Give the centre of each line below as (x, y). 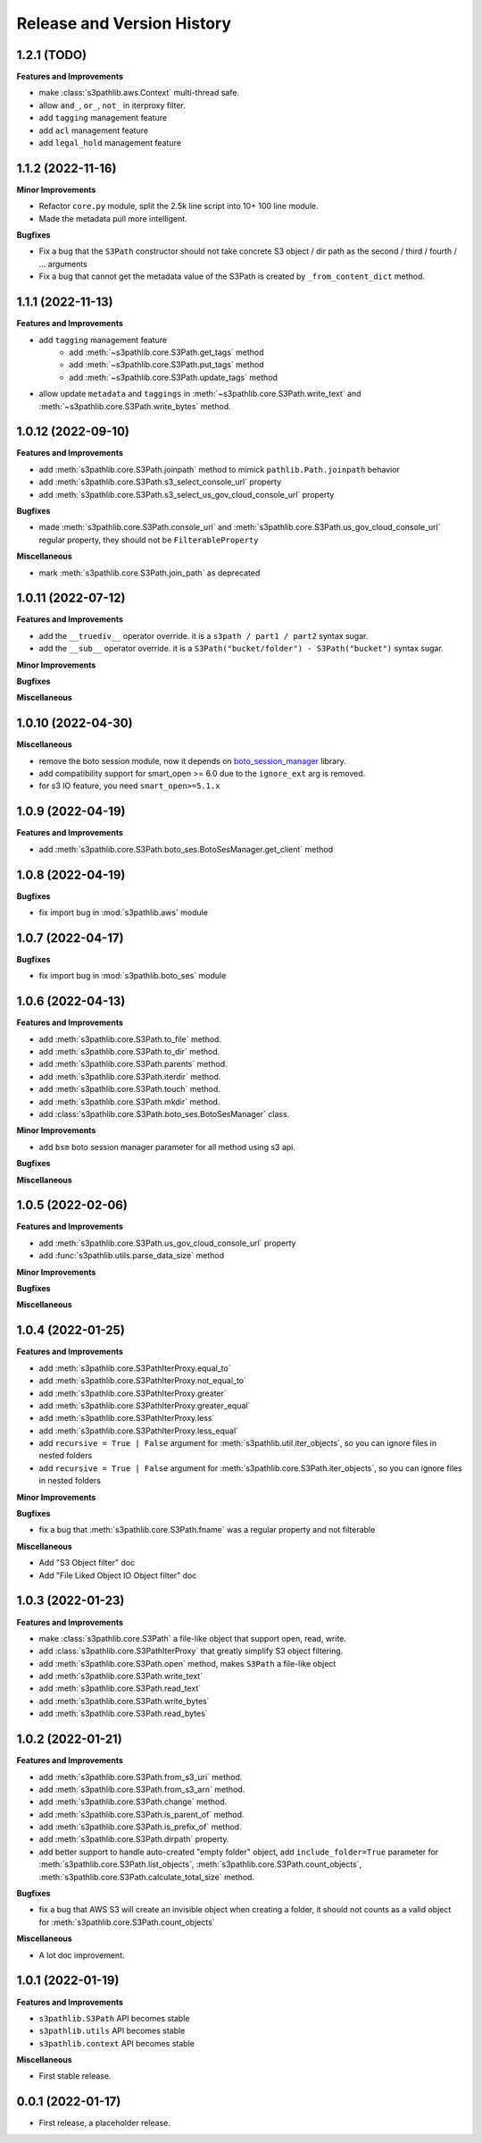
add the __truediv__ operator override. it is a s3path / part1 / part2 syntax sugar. (204, 635)
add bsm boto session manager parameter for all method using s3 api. (167, 1147)
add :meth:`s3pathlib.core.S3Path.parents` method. (133, 1064)
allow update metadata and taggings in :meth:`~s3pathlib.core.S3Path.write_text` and (200, 394)
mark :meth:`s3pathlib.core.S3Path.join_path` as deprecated (150, 573)
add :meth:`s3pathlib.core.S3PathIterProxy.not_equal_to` (143, 1381)
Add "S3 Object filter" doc (87, 1563)
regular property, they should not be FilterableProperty (149, 540)
